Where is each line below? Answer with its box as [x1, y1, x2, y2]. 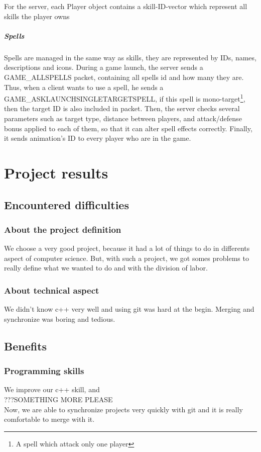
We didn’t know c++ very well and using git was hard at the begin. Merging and [4, 304, 254, 314]
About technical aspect [4, 284, 99, 296]
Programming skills [4, 365, 84, 377]
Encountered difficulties [4, 197, 129, 212]
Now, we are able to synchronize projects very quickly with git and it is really [4, 404, 243, 414]
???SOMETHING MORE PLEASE [4, 394, 113, 404]
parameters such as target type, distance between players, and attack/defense [4, 113, 242, 123]
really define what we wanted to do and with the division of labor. [4, 262, 208, 273]
